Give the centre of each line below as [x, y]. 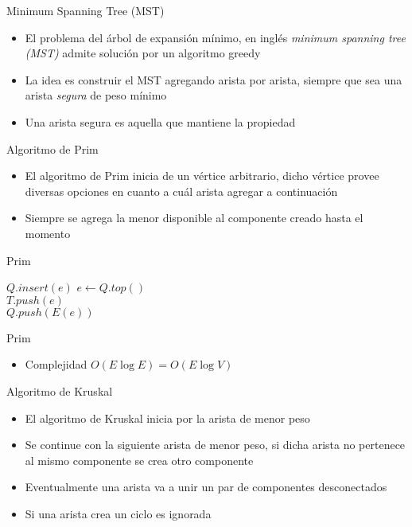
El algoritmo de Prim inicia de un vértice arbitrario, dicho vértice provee [202, 176]
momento [48, 233]
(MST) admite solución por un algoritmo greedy [143, 53]
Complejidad [56, 364]
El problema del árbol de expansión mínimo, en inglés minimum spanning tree [215, 37]
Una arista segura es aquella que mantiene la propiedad [160, 121]
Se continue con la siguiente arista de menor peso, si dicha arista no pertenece [215, 445]
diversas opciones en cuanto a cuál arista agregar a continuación [181, 191]
